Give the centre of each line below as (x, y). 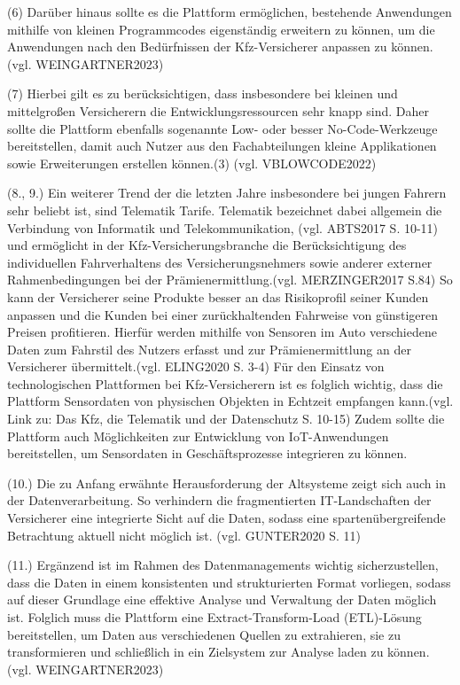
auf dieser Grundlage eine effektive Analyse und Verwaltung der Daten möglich (222, 599)
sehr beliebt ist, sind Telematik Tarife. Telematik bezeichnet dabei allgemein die (225, 210)
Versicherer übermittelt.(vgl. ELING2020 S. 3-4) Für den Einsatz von (196, 366)
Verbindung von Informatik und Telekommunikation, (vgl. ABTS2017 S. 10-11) (223, 227)
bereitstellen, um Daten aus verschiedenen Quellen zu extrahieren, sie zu (204, 634)
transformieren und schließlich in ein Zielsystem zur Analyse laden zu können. (218, 652)
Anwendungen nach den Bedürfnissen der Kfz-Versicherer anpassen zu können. (220, 47)
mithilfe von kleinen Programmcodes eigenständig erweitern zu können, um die (221, 29)
